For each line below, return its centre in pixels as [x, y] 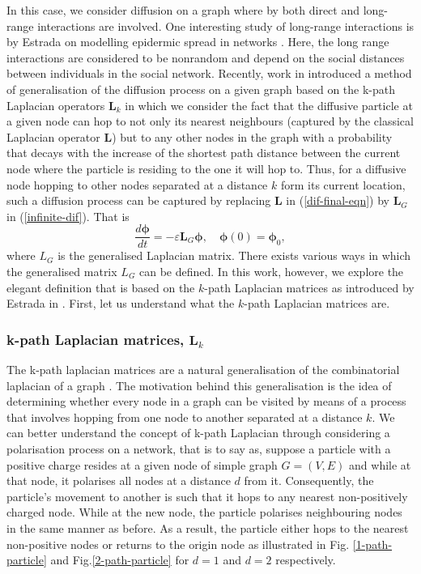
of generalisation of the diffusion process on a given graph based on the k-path [201, 89]
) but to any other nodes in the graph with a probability [252, 136]
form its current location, [343, 184]
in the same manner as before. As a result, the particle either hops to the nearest [208, 527]
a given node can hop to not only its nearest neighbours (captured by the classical [210, 121]
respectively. [306, 560]
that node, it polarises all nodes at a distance [119, 480]
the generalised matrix [62, 271]
